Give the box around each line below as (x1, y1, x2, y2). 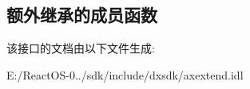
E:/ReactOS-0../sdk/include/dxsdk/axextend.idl (6, 66, 244, 83)
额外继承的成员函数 (6, 2, 157, 27)
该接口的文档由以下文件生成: (6, 40, 155, 56)
